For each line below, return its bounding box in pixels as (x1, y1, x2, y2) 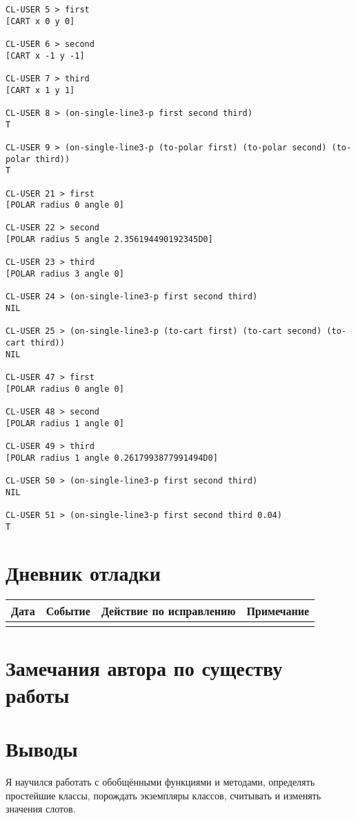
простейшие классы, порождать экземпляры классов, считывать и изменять (6, 788, 322, 802)
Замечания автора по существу (6, 653, 283, 681)
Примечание (246, 603, 310, 619)
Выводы (6, 735, 78, 763)
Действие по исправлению (101, 603, 236, 619)
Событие (46, 603, 90, 619)
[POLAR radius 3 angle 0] (6, 269, 124, 279)
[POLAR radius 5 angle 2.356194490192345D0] (6, 235, 213, 245)
